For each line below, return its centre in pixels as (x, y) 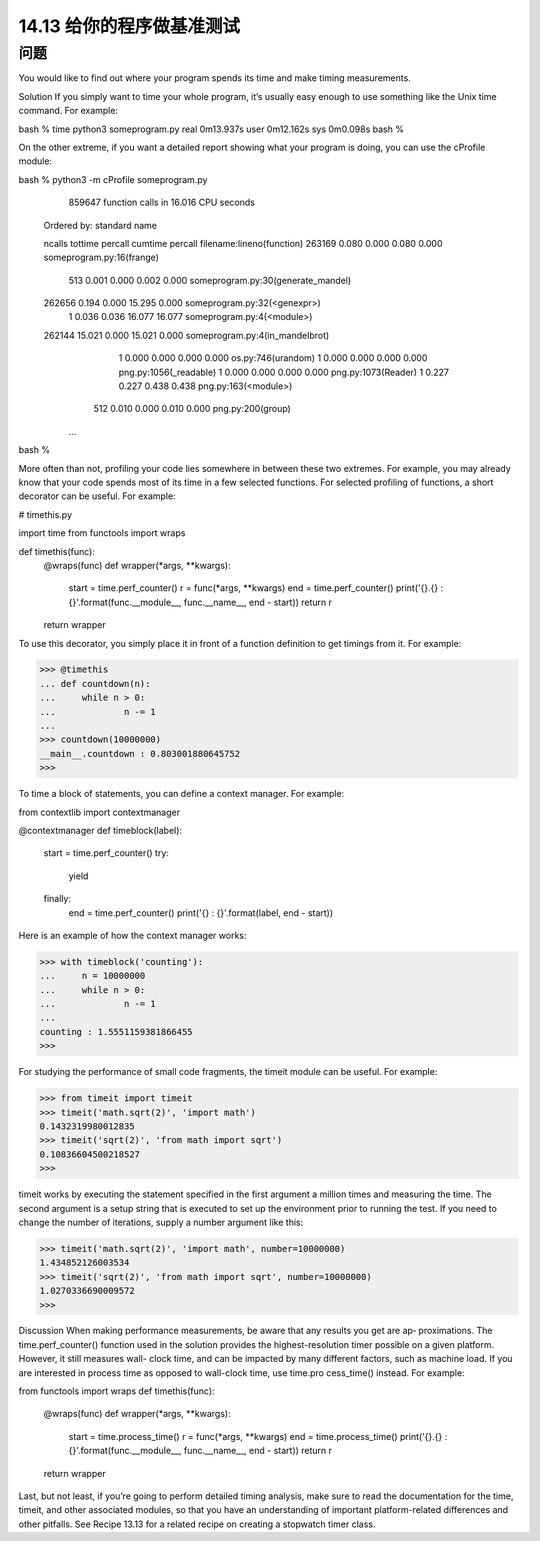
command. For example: (68, 111)
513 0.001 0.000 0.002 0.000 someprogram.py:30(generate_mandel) (210, 280)
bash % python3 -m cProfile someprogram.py (113, 179)
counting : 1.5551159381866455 (116, 1031)
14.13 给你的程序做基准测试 (129, 26)
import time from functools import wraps (102, 533)
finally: (57, 899)
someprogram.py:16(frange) (101, 257)
